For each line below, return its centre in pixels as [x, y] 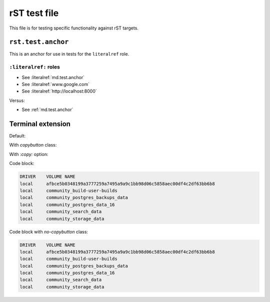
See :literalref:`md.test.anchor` [53, 77]
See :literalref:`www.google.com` [56, 84]
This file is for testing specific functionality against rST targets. [74, 28]
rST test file [34, 13]
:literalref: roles [34, 67]
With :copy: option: [29, 154]
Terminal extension [40, 124]
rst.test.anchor [39, 42]
